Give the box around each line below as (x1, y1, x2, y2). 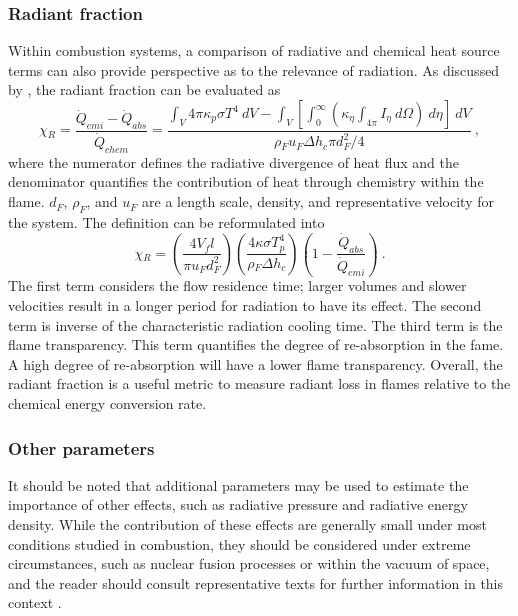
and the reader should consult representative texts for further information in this (8, 572, 504, 593)
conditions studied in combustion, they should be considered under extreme (8, 533, 471, 554)
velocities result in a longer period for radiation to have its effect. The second (8, 295, 482, 316)
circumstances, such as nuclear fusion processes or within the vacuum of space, (8, 553, 490, 574)
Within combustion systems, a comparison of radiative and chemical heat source (8, 40, 500, 61)
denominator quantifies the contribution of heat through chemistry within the (8, 171, 484, 192)
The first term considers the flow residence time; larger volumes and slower (8, 275, 467, 296)
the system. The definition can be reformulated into (8, 211, 325, 232)
